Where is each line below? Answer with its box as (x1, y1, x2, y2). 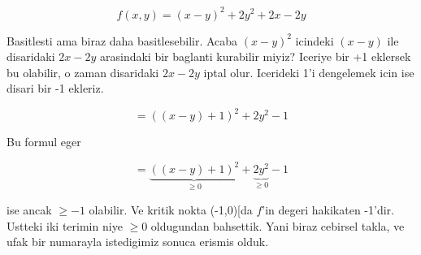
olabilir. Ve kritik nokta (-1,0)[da (89, 201, 253, 218)
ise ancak (7, 201, 52, 218)
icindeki (295, 32, 334, 49)
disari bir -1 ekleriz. (7, 80, 104, 97)
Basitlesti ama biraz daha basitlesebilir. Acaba (7, 32, 238, 49)
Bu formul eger (7, 133, 81, 150)
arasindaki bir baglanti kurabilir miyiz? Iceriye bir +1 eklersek (99, 48, 411, 65)
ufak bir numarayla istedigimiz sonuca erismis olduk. (7, 233, 269, 250)
